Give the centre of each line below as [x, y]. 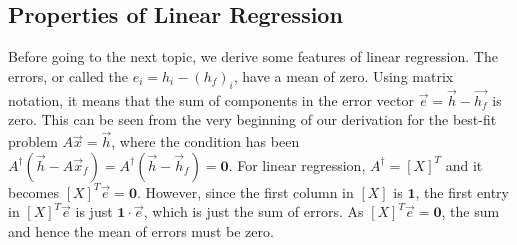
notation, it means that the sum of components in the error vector [211, 99]
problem [33, 141]
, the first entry [462, 191]
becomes [34, 191]
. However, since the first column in [245, 191]
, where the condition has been [205, 141]
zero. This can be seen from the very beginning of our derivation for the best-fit [252, 119]
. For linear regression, [297, 164]
